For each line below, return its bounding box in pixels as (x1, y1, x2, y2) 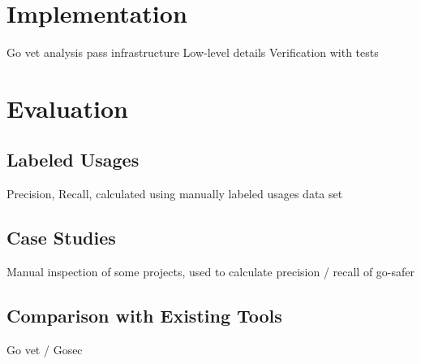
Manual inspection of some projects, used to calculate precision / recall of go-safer (6, 263, 415, 280)
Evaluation (6, 91, 128, 124)
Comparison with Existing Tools (6, 303, 282, 328)
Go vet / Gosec (6, 340, 83, 357)
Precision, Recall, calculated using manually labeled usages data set (6, 185, 343, 202)
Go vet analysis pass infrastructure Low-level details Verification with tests (6, 44, 379, 61)
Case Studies (6, 225, 116, 250)
